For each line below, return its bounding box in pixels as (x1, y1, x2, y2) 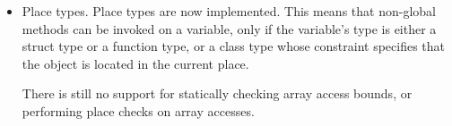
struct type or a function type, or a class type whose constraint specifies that (22, 37, 446, 55)
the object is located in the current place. (22, 54, 249, 72)
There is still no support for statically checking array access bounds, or (22, 84, 413, 103)
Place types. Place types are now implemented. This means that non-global (22, 2, 436, 20)
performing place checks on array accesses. (22, 101, 255, 120)
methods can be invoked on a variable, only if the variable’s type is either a (22, 19, 437, 38)
